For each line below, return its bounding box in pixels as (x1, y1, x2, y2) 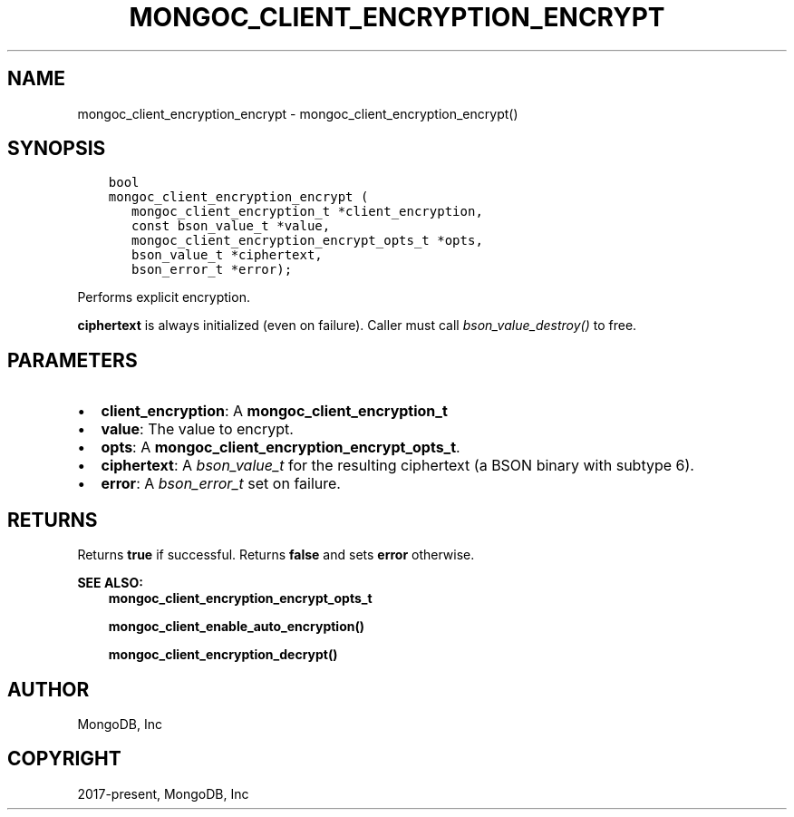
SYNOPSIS (7, 137, 106, 160)
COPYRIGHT (7, 747, 121, 771)
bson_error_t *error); (131, 262, 293, 277)
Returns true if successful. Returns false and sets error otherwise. (77, 547, 475, 563)
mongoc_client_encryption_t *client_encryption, (131, 204, 483, 219)
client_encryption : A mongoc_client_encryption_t (101, 402, 448, 421)
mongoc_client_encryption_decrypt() (108, 647, 338, 663)
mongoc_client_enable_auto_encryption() (108, 618, 365, 635)
